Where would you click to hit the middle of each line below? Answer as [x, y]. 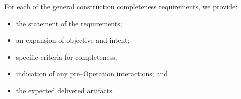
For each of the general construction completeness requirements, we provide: [121, 6]
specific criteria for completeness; [66, 57]
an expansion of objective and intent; [73, 40]
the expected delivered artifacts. [65, 90]
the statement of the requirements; [69, 23]
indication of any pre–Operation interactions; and [92, 74]
